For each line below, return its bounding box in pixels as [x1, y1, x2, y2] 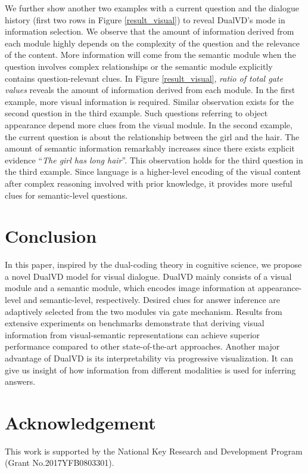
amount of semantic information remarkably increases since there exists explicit [5, 142, 295, 154]
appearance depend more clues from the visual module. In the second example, [5, 118, 293, 131]
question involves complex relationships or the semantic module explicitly [5, 60, 273, 72]
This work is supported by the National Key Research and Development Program [5, 444, 303, 457]
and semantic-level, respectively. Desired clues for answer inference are [23, 293, 280, 305]
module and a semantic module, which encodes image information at [5, 282, 256, 294]
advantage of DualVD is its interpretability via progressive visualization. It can [5, 351, 293, 364]
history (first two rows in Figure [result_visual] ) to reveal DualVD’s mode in [5, 13, 285, 26]
